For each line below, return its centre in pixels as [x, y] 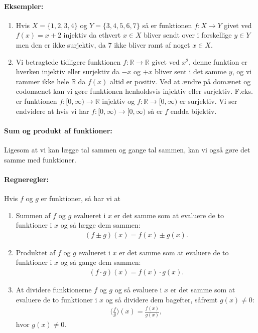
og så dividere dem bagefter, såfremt [162, 299]
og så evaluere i [138, 289]
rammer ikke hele [42, 81]
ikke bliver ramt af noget [152, 44]
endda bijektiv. [193, 111]
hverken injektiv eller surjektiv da [68, 71]
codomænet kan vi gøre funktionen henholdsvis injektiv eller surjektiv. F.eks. [134, 91]
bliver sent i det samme [191, 71]
